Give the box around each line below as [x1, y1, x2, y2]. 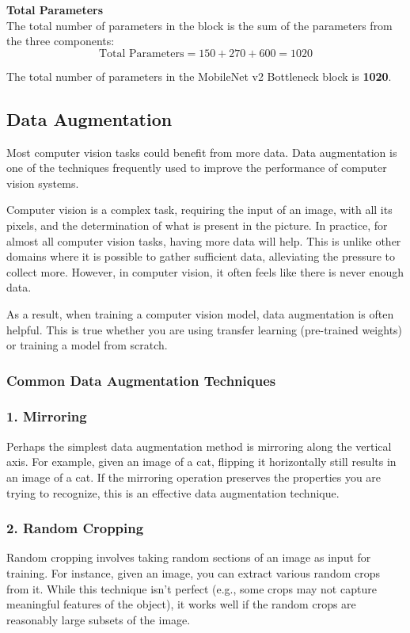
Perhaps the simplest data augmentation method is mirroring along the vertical [6, 437, 392, 454]
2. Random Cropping [6, 518, 144, 538]
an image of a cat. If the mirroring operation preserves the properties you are [6, 468, 382, 485]
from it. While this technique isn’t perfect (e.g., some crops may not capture [6, 580, 377, 597]
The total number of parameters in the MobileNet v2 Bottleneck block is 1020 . [6, 67, 392, 84]
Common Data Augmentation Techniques [6, 370, 276, 390]
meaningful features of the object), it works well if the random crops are [6, 596, 356, 612]
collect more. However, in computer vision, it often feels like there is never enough [6, 263, 404, 280]
